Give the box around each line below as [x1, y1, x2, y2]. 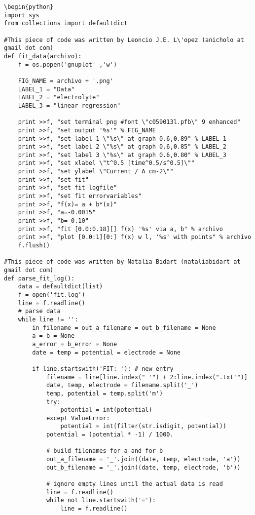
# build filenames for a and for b [46, 447, 163, 455]
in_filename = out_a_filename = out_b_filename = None [32, 324, 216, 331]
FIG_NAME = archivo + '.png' [18, 77, 113, 84]
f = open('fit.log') [18, 291, 85, 298]
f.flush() [18, 242, 50, 249]
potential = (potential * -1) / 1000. [46, 431, 174, 438]
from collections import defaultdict [4, 20, 128, 27]
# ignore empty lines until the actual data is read [46, 480, 223, 488]
